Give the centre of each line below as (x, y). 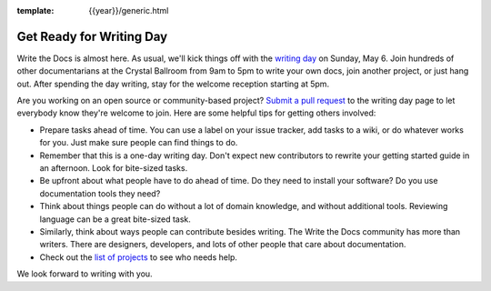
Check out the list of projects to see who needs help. (139, 257)
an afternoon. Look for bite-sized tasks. (114, 168)
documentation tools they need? (100, 193)
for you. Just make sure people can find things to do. (139, 143)
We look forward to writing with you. (85, 274)
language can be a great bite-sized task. (115, 219)
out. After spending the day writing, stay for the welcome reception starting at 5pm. (173, 84)
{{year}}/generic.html (129, 10)
